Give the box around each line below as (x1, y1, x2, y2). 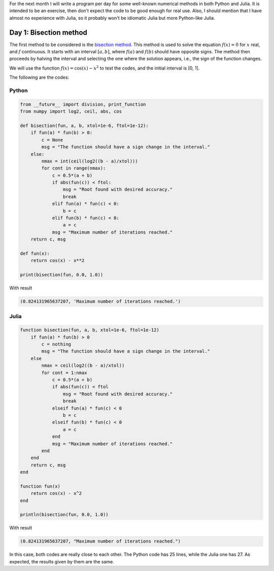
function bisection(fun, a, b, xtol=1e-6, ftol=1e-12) (20, 327, 159, 333)
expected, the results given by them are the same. (9, 558, 114, 564)
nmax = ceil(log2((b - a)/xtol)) (41, 363, 125, 368)
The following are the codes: (9, 74, 70, 81)
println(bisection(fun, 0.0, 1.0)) (20, 512, 109, 518)
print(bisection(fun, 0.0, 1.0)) (20, 272, 104, 278)
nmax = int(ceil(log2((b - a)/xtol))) (41, 158, 138, 164)
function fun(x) (20, 483, 61, 489)
